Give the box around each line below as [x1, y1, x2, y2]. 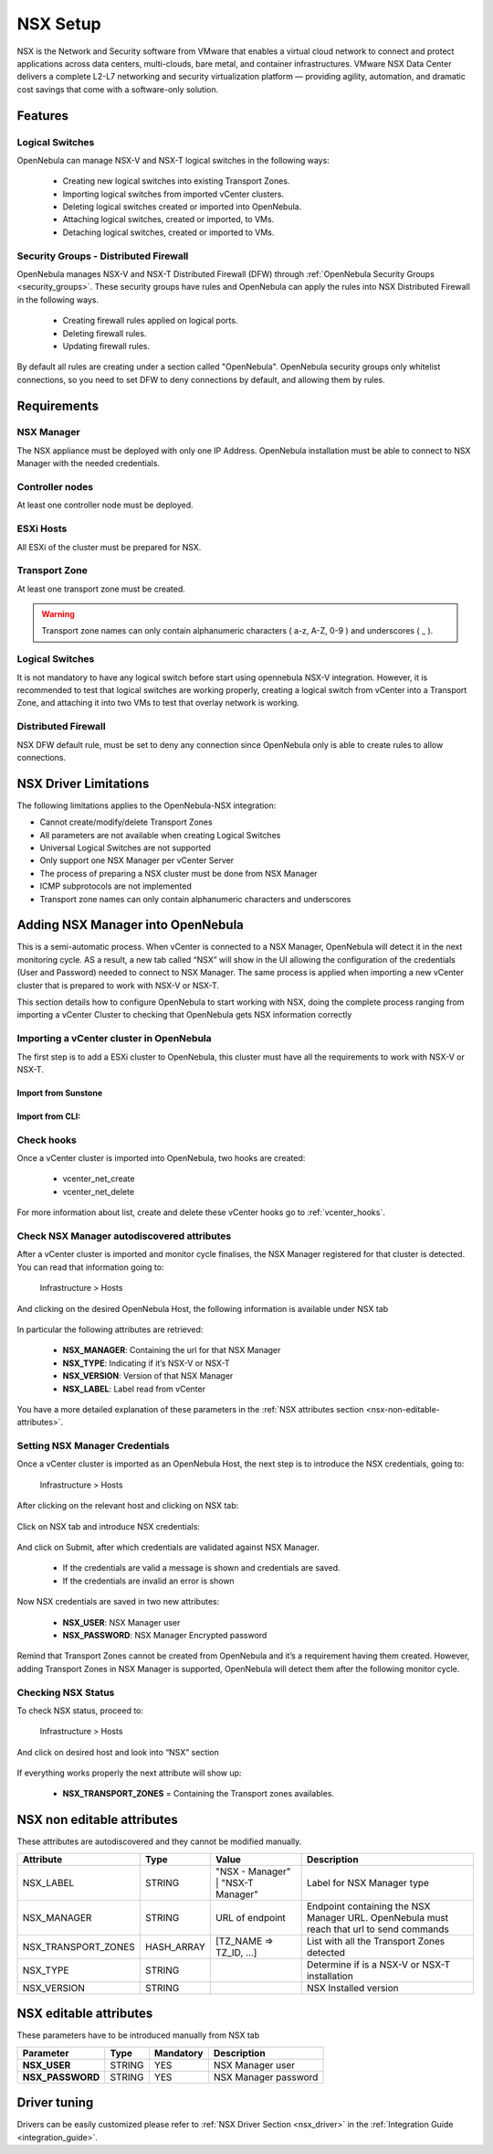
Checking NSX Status [16, 1686, 115, 1699]
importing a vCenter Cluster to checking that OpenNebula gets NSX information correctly [16, 1009, 352, 1020]
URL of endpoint [215, 1911, 287, 1924]
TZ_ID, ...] [215, 1946, 257, 1958]
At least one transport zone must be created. [16, 583, 186, 594]
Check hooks [16, 1134, 77, 1146]
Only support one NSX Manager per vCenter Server [39, 855, 235, 866]
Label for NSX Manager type [306, 1876, 429, 1889]
